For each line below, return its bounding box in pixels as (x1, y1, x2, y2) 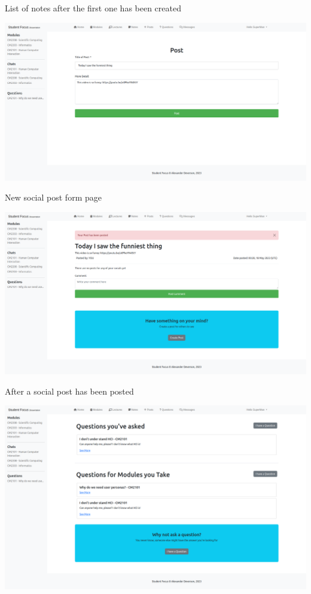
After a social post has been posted (5, 384, 134, 397)
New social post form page (5, 191, 102, 204)
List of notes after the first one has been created (5, 2, 181, 14)
